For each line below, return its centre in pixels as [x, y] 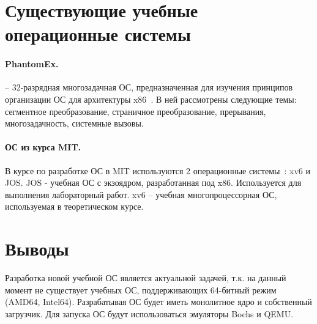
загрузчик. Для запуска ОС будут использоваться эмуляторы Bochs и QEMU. [149, 313]
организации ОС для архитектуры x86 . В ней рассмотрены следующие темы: [151, 99]
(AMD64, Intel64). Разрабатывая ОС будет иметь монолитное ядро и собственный [158, 302]
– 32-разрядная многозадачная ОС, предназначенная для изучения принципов [149, 87]
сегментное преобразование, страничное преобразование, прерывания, [136, 111]
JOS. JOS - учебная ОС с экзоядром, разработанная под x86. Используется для [153, 182]
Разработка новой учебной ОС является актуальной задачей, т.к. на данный [146, 278]
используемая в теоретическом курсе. [74, 206]
